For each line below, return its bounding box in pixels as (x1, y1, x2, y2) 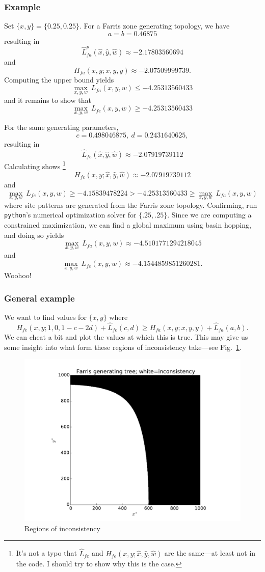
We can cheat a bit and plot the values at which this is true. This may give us (4, 331, 248, 342)
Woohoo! (4, 270, 32, 281)
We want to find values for (4, 312, 87, 322)
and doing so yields (4, 229, 64, 240)
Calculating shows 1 (4, 159, 66, 171)
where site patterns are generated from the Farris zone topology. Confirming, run (4, 199, 257, 210)
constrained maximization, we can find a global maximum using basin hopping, (4, 220, 251, 230)
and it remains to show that (4, 94, 91, 105)
